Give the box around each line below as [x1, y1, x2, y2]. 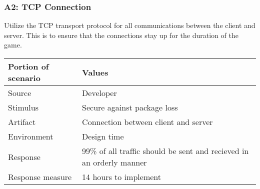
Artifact [8, 116, 36, 127]
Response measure [8, 171, 72, 182]
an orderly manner [82, 156, 147, 168]
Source [8, 87, 31, 98]
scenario [8, 72, 40, 83]
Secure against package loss [82, 101, 178, 113]
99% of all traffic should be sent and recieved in [82, 145, 249, 156]
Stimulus [8, 101, 38, 113]
